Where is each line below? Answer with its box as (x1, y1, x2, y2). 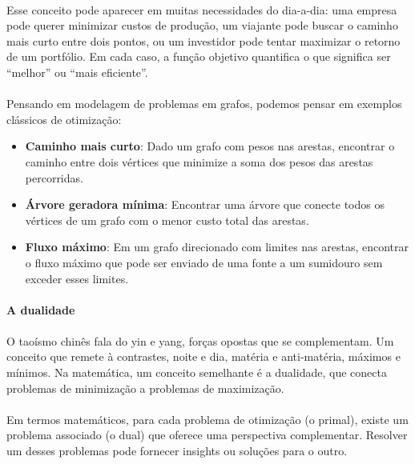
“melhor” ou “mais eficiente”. (6, 63, 148, 80)
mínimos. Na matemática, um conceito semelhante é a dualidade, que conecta (6, 364, 387, 381)
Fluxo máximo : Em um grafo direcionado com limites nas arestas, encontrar (25, 238, 409, 255)
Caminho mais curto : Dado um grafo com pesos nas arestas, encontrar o (25, 138, 395, 154)
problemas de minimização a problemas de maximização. (6, 379, 284, 396)
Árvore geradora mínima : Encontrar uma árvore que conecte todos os (25, 196, 385, 213)
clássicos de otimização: (6, 110, 122, 127)
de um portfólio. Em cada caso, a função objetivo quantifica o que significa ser (6, 48, 391, 65)
